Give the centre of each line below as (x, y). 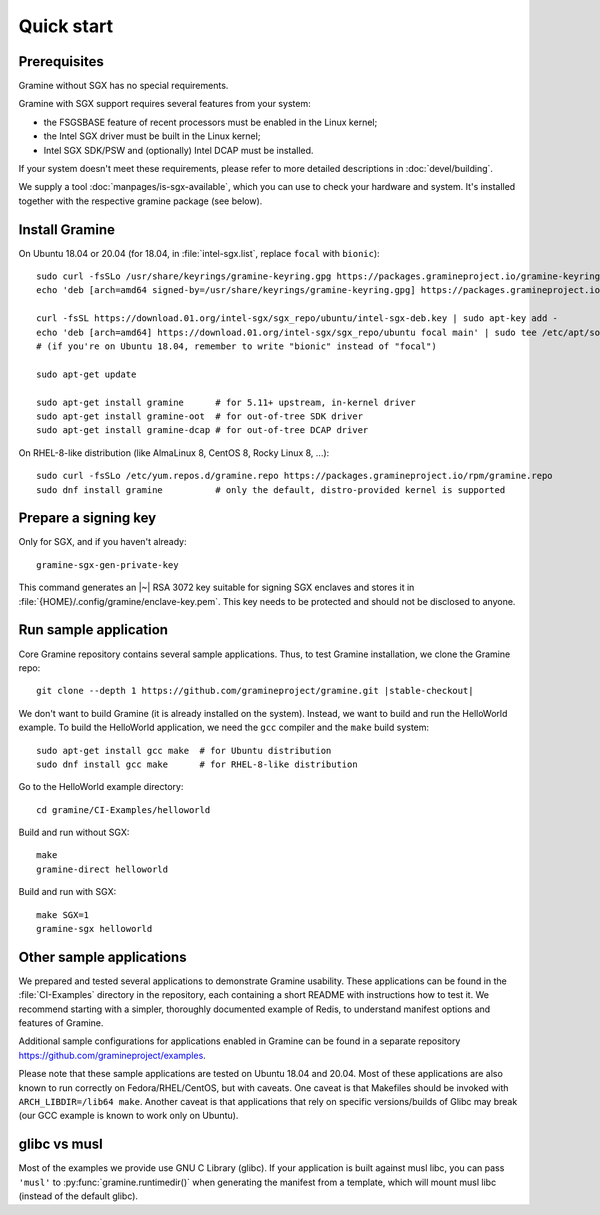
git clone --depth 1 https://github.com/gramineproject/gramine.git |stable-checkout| (255, 691)
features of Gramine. (61, 1023)
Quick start (66, 26)
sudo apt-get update (86, 374)
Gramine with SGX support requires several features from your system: (164, 104)
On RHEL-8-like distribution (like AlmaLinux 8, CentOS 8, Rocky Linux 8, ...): (174, 452)
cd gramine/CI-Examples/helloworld (123, 809)
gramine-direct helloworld (102, 869)
